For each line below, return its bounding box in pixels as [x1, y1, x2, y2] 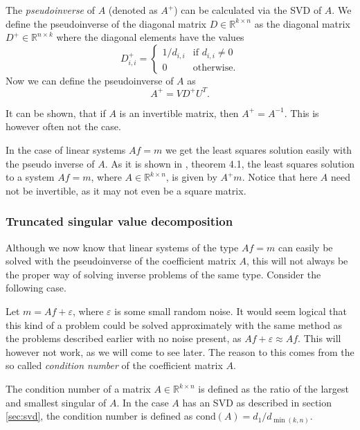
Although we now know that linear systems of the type [6, 240, 239, 254]
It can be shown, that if [6, 105, 106, 120]
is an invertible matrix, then [119, 105, 239, 120]
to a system [6, 170, 55, 184]
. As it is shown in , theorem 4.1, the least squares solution [105, 156, 354, 170]
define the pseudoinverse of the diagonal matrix [6, 16, 206, 30]
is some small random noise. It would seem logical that [114, 304, 347, 319]
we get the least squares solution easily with [165, 143, 352, 157]
